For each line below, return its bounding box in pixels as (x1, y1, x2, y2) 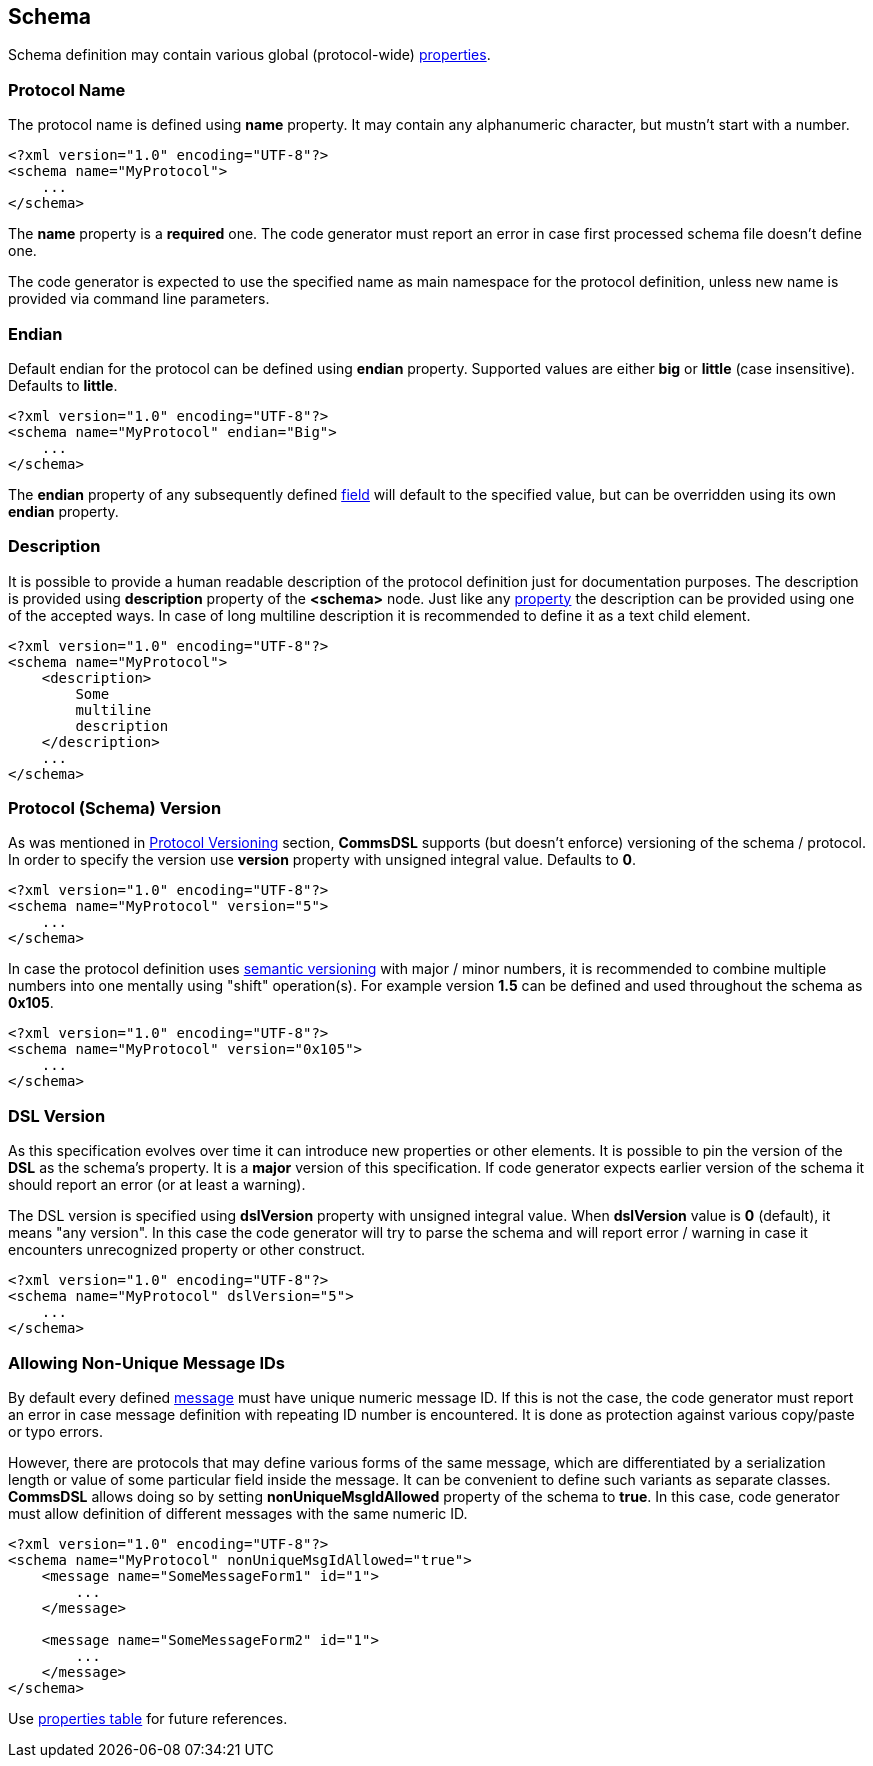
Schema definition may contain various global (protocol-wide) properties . (8, 46, 491, 64)
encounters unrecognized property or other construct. (8, 1241, 366, 1259)
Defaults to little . (8, 376, 118, 394)
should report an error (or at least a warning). (8, 1176, 306, 1194)
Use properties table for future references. (8, 1709, 288, 1727)
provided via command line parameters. (8, 290, 270, 308)
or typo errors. (8, 1422, 104, 1440)
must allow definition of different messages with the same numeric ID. (8, 1504, 468, 1522)
